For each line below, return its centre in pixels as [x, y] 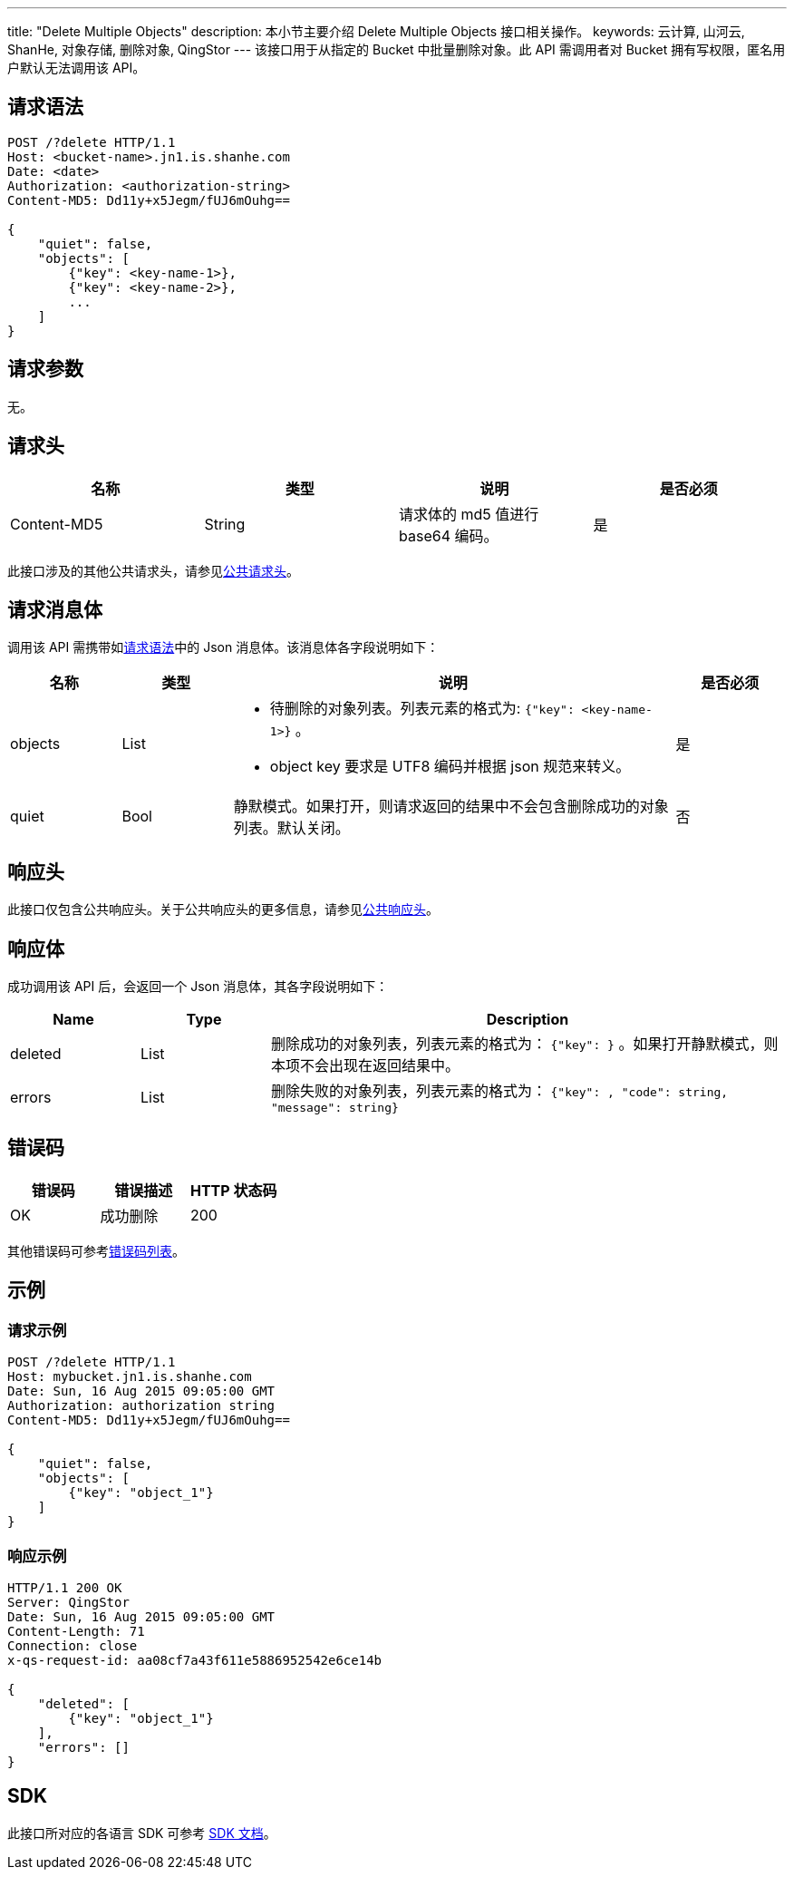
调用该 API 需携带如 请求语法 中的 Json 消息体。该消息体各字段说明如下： [223, 647]
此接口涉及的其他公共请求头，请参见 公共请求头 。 [153, 570]
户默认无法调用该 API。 [77, 68]
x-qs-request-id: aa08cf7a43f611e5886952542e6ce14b [195, 1660]
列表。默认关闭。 [291, 828]
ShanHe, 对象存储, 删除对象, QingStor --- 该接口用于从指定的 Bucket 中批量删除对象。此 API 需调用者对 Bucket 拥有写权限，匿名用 [397, 49]
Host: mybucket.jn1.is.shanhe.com [130, 1377]
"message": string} [334, 1108]
